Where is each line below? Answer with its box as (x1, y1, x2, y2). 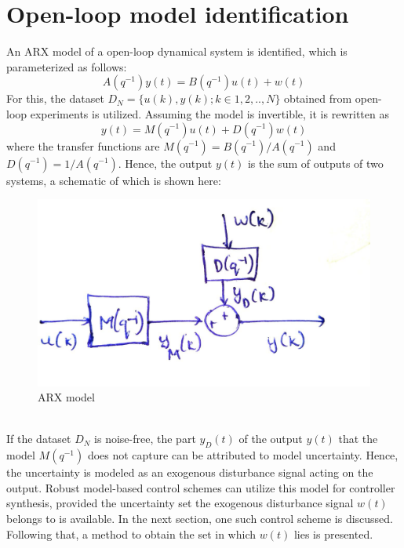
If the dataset (6, 430, 71, 447)
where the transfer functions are (6, 137, 160, 154)
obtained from (284, 90, 352, 107)
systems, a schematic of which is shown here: (6, 172, 221, 188)
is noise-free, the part (94, 430, 196, 447)
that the (338, 430, 378, 447)
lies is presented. (293, 525, 373, 542)
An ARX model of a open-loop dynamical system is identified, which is (6, 43, 348, 60)
